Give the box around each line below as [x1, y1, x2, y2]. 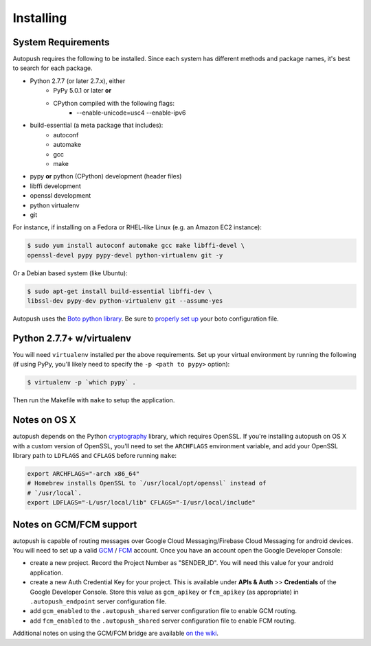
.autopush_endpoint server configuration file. [30, 597, 167, 605]
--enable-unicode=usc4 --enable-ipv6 [76, 108, 186, 117]
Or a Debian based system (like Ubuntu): [12, 268, 128, 277]
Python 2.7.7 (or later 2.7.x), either [30, 76, 126, 85]
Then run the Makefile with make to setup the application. [12, 396, 175, 404]
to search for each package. [12, 64, 93, 72]
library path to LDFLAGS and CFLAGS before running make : [12, 451, 177, 459]
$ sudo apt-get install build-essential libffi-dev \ [27, 287, 212, 295]
